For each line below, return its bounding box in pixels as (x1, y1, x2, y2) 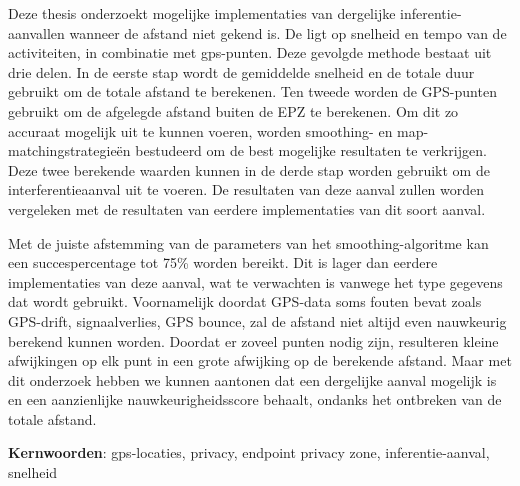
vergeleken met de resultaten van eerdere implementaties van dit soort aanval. (8, 198, 486, 219)
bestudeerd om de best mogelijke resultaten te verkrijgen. (135, 140, 487, 161)
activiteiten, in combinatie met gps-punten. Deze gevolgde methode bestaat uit (8, 42, 492, 63)
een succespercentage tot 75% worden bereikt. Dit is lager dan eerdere (8, 252, 438, 273)
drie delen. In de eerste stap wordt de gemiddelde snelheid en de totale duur (8, 61, 475, 82)
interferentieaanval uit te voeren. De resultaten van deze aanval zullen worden (8, 179, 485, 200)
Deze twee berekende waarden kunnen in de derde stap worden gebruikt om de (8, 159, 490, 180)
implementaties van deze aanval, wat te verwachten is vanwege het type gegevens (8, 271, 503, 292)
